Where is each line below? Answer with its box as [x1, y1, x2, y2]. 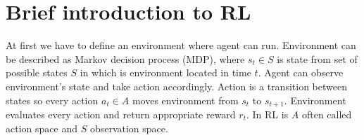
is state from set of [277, 51, 358, 66]
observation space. [89, 120, 168, 135]
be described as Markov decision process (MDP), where [6, 51, 245, 66]
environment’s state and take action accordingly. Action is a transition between [6, 78, 347, 93]
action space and [6, 120, 77, 135]
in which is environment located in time [80, 65, 251, 80]
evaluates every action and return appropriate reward [6, 106, 236, 121]
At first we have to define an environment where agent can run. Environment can [6, 38, 356, 52]
